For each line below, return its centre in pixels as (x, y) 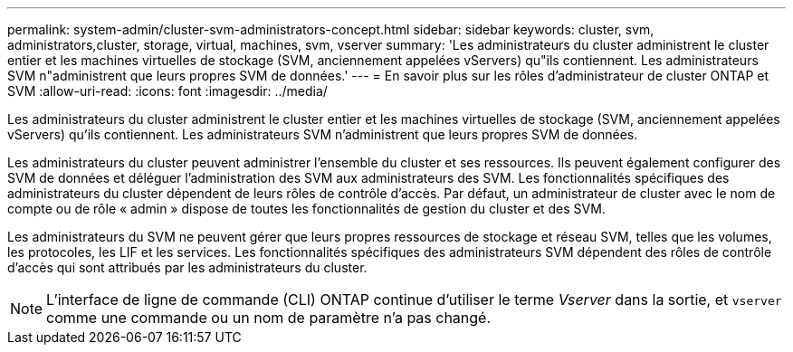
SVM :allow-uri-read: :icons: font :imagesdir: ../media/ (167, 91)
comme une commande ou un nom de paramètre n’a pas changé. (269, 318)
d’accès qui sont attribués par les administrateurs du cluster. (187, 267)
